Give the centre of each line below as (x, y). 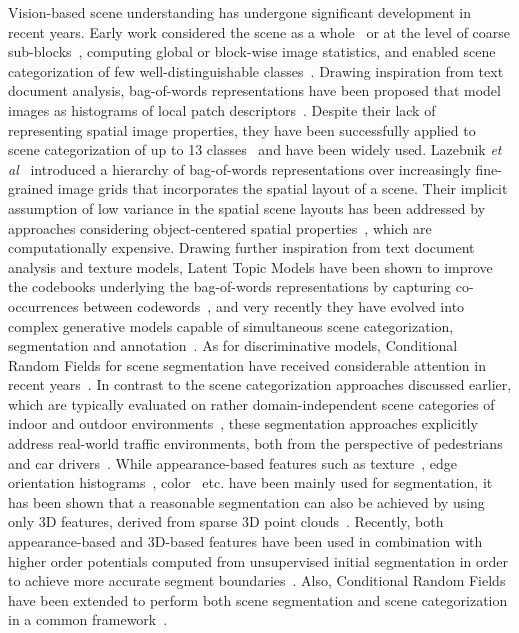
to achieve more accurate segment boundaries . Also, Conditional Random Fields (257, 580)
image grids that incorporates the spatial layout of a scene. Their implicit (282, 188)
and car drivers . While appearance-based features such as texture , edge (233, 462)
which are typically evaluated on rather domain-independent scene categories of (251, 403)
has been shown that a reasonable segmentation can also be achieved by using (246, 501)
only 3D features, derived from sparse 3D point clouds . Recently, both (226, 521)
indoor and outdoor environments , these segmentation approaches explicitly (243, 423)
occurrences (43, 305)
